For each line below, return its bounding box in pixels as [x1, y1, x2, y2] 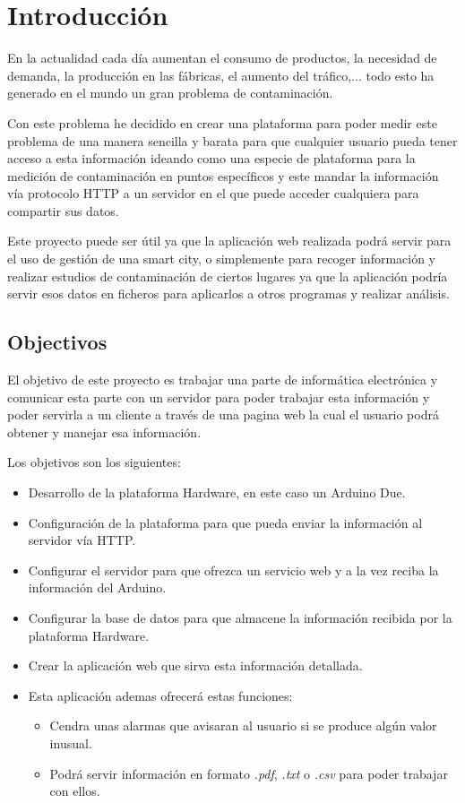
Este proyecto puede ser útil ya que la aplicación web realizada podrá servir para [7, 231, 452, 250]
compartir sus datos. [7, 201, 119, 220]
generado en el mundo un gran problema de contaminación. [7, 83, 333, 102]
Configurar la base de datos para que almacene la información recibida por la [28, 608, 452, 626]
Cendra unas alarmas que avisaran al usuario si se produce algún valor [49, 716, 437, 735]
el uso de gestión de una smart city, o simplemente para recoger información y [7, 249, 436, 268]
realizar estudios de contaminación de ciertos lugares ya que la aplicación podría [7, 266, 448, 285]
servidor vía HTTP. [28, 531, 136, 549]
